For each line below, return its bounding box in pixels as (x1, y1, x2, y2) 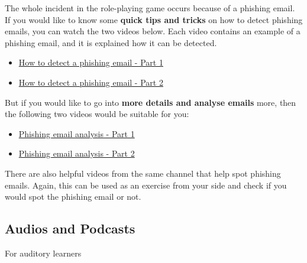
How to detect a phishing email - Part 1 (18, 56, 163, 69)
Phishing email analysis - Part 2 (18, 147, 135, 160)
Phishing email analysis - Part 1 (18, 127, 135, 139)
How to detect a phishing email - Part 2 (18, 76, 163, 88)
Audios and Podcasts (5, 219, 135, 238)
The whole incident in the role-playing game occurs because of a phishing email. (5, 2, 295, 14)
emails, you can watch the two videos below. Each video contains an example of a (5, 25, 300, 37)
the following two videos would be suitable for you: (5, 108, 189, 120)
